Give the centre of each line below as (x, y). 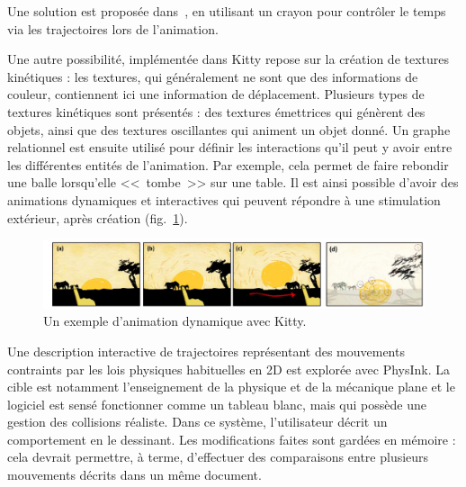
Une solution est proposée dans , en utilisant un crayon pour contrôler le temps (227, 11)
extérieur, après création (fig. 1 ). (98, 217)
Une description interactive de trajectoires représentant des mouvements (206, 351)
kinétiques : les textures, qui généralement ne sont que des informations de (213, 76)
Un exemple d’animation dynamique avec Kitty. (175, 321)
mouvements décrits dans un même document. (134, 475)
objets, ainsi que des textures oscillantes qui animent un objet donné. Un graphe (229, 129)
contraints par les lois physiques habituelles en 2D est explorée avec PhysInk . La (229, 369)
